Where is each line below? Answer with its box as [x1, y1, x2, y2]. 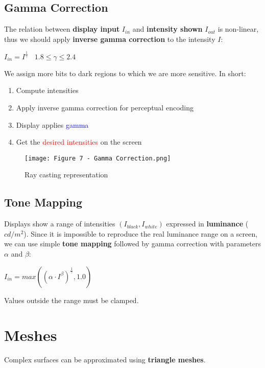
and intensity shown [132, 24, 203, 34]
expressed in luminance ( [166, 218, 249, 229]
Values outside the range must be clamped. [4, 294, 139, 305]
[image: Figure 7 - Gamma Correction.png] [25, 154, 171, 162]
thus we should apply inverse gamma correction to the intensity [4, 33, 215, 44]
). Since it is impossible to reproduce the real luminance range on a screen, [23, 228, 258, 239]
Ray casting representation [25, 169, 108, 180]
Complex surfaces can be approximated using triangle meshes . [4, 354, 206, 365]
